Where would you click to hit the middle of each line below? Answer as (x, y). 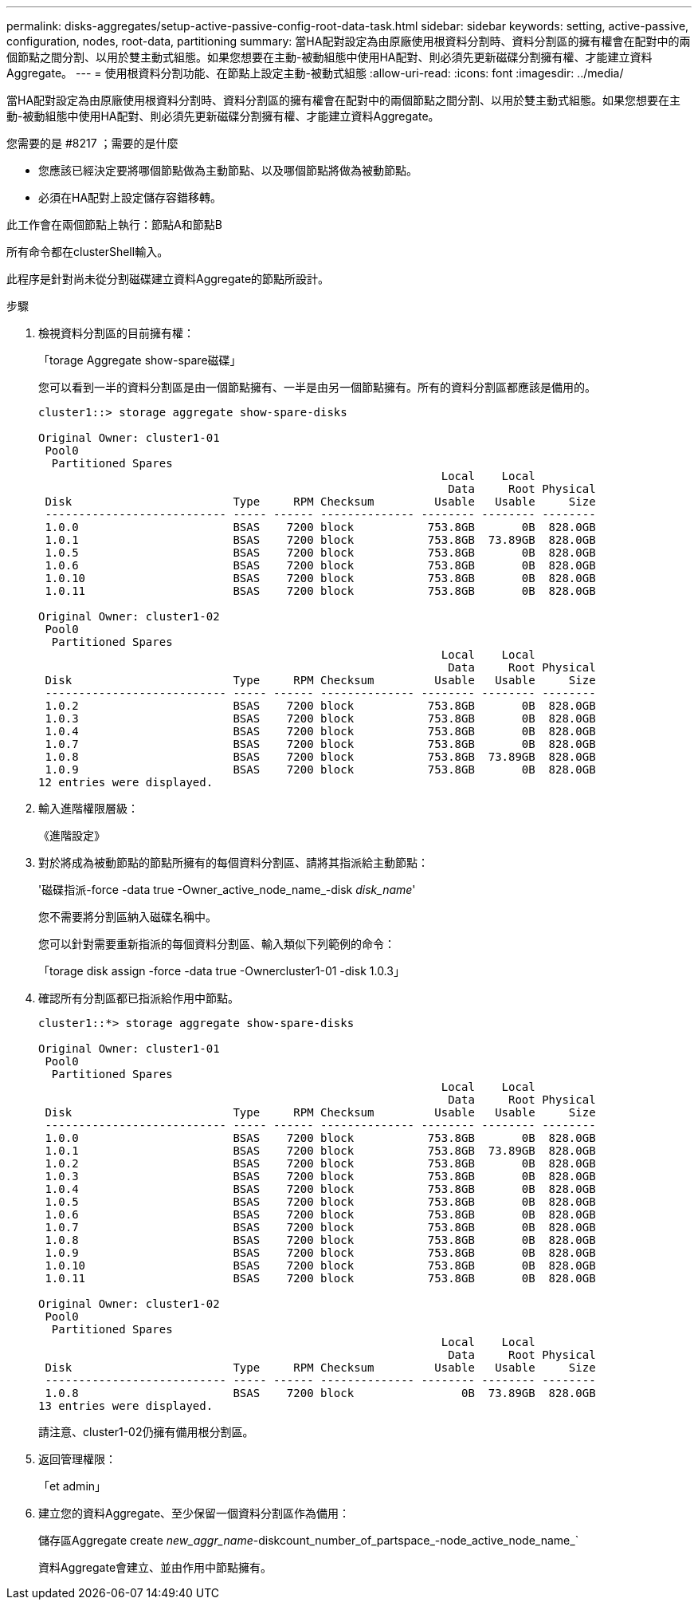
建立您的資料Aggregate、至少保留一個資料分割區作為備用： (194, 1513)
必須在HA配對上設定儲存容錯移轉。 (130, 197)
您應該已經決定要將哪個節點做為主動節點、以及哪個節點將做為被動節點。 (228, 170)
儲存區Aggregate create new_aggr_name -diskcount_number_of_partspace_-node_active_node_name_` (309, 1540)
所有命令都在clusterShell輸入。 (88, 252)
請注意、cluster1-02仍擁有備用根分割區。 (146, 1432)
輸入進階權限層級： (88, 808)
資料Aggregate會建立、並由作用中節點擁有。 (155, 1567)
